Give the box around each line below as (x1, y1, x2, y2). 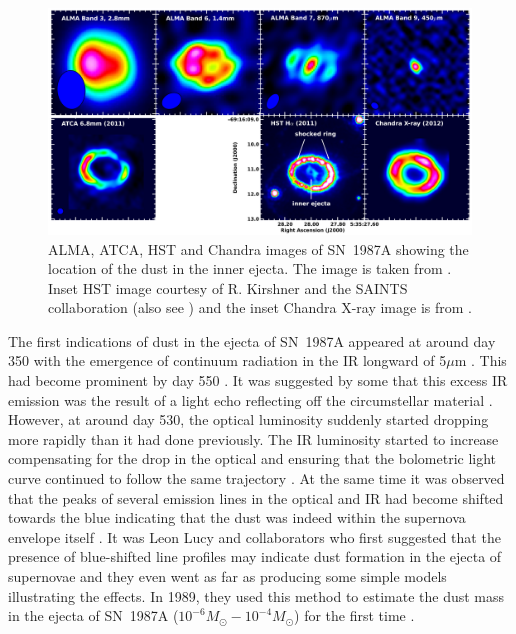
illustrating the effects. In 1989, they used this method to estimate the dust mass (8, 585, 505, 606)
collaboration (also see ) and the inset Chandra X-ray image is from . (48, 297, 472, 318)
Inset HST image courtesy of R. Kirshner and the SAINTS (48, 277, 408, 298)
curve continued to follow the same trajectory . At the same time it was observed (8, 468, 505, 489)
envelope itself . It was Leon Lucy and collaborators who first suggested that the (8, 526, 501, 547)
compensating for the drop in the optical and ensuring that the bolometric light (8, 448, 497, 469)
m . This (454, 350, 507, 371)
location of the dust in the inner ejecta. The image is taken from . (48, 258, 452, 279)
